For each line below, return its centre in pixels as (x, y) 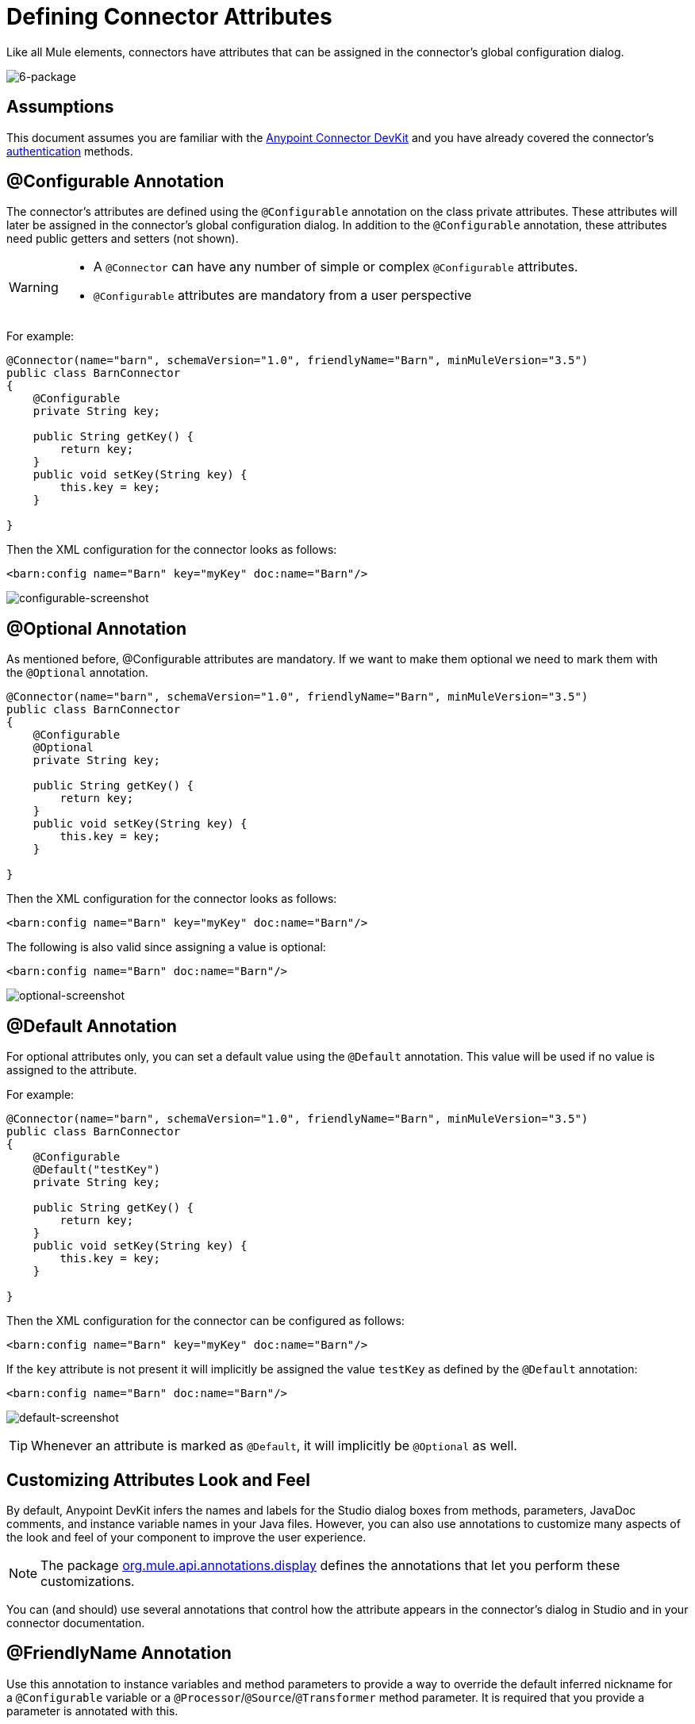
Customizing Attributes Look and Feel (158, 1480)
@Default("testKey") (96, 1170)
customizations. (88, 1581)
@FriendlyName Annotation (119, 1653)
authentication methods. (70, 151)
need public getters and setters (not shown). (123, 239)
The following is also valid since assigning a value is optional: (166, 947)
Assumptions (60, 107)
